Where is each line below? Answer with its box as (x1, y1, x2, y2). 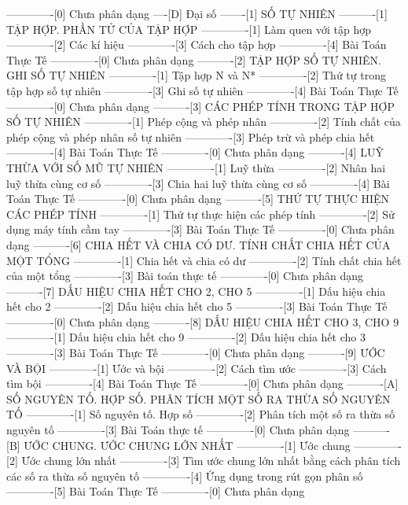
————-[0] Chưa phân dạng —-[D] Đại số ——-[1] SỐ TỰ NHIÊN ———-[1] (6, 6, 388, 21)
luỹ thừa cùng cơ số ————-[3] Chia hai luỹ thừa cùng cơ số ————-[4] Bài (6, 175, 390, 191)
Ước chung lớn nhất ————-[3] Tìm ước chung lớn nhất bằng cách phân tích (21, 452, 401, 469)
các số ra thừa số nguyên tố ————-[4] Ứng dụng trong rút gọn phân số (6, 467, 363, 484)
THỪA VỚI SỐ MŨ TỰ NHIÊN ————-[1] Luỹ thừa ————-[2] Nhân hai (6, 159, 386, 175)
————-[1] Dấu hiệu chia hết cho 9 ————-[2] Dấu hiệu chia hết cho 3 (6, 329, 366, 345)
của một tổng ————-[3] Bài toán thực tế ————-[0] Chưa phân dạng (6, 267, 364, 284)
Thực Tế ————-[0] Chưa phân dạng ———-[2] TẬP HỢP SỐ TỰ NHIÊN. (6, 51, 381, 68)
